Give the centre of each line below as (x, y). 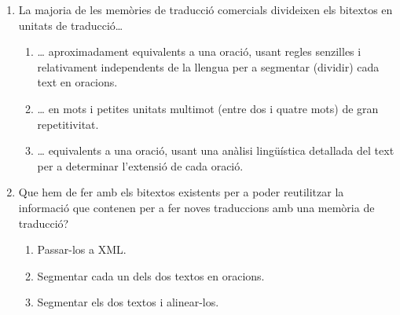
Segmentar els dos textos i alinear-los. (128, 302)
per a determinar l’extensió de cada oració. (140, 165)
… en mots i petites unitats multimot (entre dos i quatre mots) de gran (208, 108)
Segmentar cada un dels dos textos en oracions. (151, 275)
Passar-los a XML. (82, 249)
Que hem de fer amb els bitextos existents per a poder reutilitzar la (181, 192)
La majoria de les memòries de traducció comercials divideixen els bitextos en (206, 9)
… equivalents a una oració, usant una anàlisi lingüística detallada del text (216, 150)
